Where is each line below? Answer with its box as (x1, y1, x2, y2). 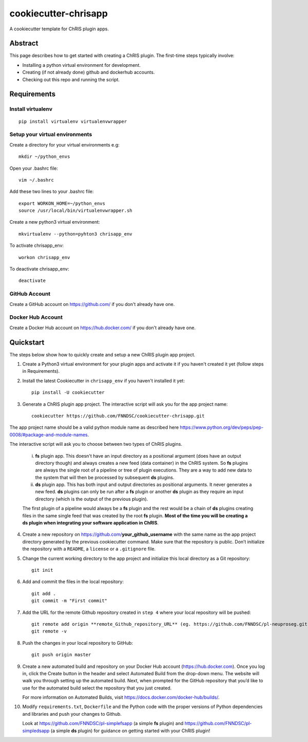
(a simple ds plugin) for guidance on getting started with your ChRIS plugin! (50, 728, 210, 734)
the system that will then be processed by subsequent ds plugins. (35, 474, 175, 480)
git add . (31, 590, 56, 596)
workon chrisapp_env (18, 255, 70, 260)
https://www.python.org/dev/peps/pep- (180, 424, 264, 430)
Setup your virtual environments (9, 131, 92, 138)
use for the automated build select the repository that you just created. (22, 684, 172, 691)
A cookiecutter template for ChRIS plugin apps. (9, 26, 109, 32)
